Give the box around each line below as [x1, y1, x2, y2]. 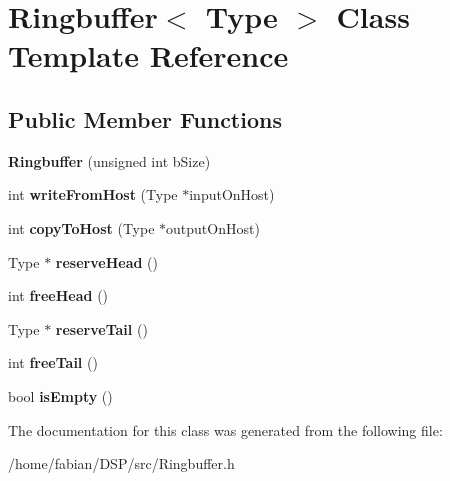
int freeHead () [8, 285, 109, 306]
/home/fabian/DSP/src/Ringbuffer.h [8, 453, 235, 474]
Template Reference [8, 35, 289, 76]
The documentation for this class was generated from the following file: [8, 419, 443, 440]
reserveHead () [55, 251, 158, 272]
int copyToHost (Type [8, 217, 155, 238]
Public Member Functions [8, 103, 282, 134]
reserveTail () [55, 318, 148, 339]
